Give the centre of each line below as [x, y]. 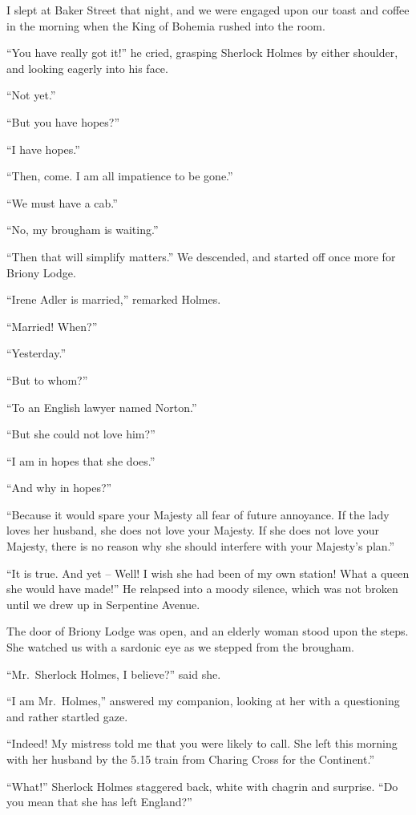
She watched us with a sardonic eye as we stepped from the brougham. [180, 647]
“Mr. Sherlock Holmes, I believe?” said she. [114, 674]
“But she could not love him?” [81, 434]
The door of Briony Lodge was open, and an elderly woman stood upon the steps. [208, 631]
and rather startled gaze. [67, 716]
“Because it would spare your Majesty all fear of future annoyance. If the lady [198, 514]
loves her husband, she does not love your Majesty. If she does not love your [193, 530]
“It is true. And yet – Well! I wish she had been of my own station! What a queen [208, 573]
